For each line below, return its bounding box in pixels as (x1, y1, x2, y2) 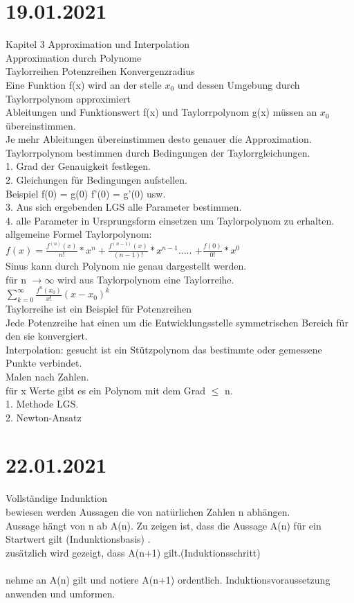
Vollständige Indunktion (6, 491, 108, 505)
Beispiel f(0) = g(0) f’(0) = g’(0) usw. (6, 186, 166, 200)
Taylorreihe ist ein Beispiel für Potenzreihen (6, 301, 192, 315)
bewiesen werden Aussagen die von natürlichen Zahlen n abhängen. (6, 505, 290, 519)
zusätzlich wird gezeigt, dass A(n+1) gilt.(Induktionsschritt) (6, 545, 261, 559)
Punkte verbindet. (6, 356, 82, 370)
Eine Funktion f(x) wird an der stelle (6, 77, 162, 91)
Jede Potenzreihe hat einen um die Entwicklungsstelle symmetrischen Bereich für (6, 315, 348, 329)
